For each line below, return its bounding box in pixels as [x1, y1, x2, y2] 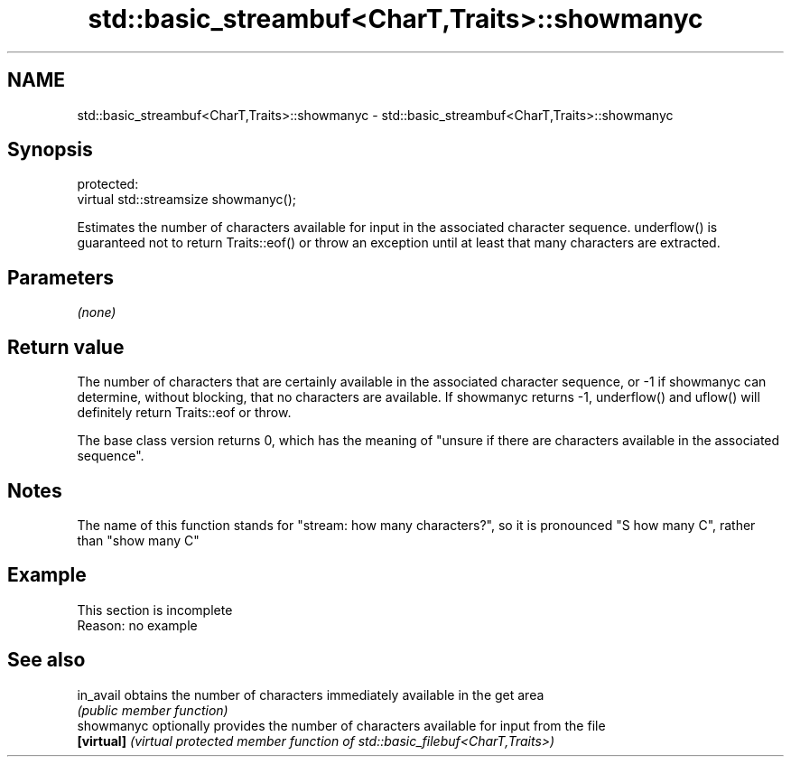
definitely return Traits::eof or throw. [77, 405, 292, 421]
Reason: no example [77, 617, 198, 633]
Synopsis [7, 138, 93, 162]
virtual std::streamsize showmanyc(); [77, 191, 296, 208]
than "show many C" [77, 532, 200, 548]
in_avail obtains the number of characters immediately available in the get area [77, 686, 544, 703]
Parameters [7, 266, 114, 289]
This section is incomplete [77, 601, 233, 618]
